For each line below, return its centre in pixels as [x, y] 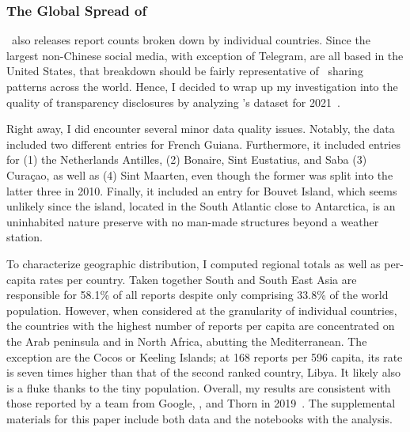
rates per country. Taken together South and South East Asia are [198, 279]
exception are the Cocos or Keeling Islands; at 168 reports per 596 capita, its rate [205, 356]
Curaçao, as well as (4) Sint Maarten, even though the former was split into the [200, 174]
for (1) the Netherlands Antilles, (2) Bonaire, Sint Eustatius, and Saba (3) [187, 159]
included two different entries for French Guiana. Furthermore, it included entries [203, 144]
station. [25, 237]
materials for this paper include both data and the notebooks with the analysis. [199, 418]
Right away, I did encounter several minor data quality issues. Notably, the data [201, 129]
